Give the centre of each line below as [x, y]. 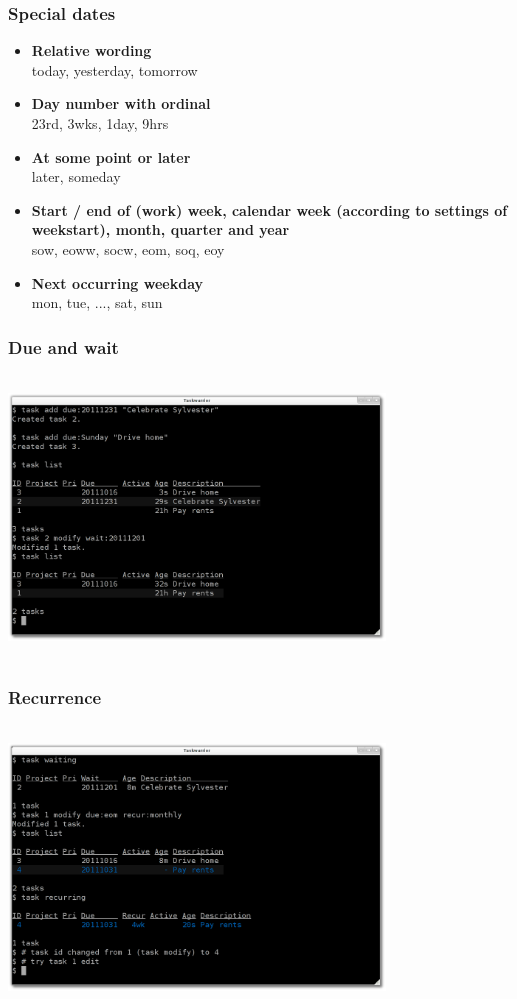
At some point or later [111, 156]
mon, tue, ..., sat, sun [97, 302]
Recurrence [55, 696]
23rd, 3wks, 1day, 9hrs [100, 123]
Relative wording [91, 50]
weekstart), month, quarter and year [160, 229]
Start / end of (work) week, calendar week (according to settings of [269, 209]
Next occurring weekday [117, 282]
